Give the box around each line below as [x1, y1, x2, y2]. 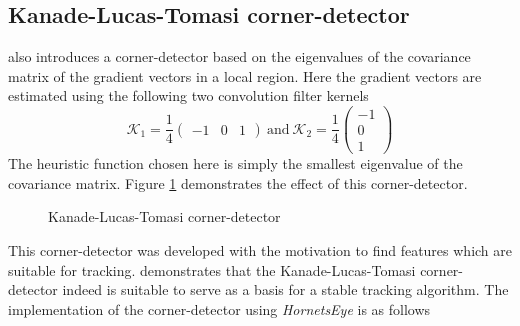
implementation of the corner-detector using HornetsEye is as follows [8, 298, 431, 319]
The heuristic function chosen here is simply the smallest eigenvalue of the [8, 153, 463, 174]
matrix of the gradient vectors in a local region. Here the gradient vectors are [8, 65, 482, 86]
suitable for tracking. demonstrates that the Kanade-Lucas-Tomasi [8, 259, 416, 280]
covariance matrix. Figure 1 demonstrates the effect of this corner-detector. [8, 172, 468, 193]
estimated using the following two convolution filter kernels [8, 85, 369, 106]
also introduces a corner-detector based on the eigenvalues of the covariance [8, 46, 471, 67]
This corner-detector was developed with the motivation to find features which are [8, 239, 513, 260]
